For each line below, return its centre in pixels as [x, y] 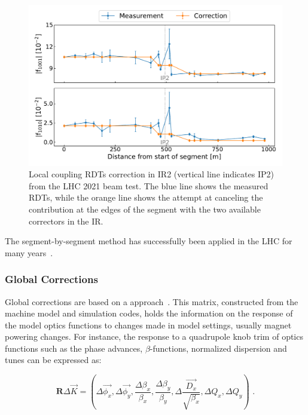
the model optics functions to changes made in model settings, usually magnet [148, 325]
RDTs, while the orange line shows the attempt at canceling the [146, 197]
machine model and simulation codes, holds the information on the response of [149, 313]
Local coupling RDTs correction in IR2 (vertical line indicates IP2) [151, 174]
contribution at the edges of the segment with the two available [145, 209]
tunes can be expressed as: [53, 360]
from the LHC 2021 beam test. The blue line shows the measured [149, 185]
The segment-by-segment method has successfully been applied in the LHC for [149, 241]
